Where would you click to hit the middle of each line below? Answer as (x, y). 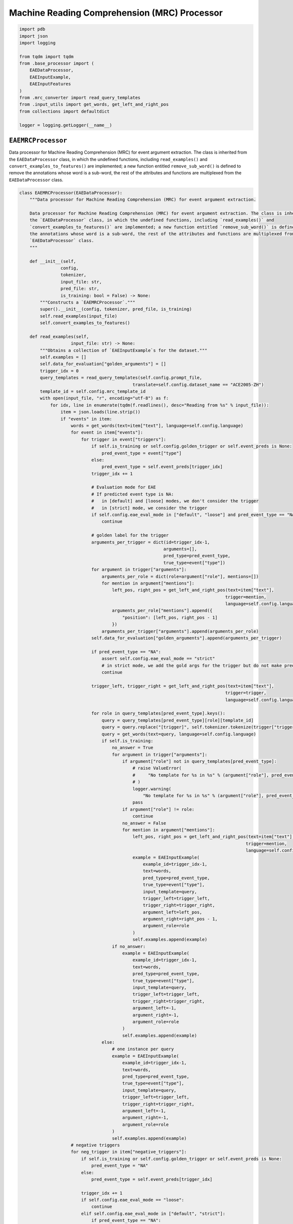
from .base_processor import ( (57, 63)
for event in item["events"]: (107, 433)
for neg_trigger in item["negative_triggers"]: (129, 1152)
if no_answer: (129, 946)
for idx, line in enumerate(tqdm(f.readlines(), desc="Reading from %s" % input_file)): (160, 405)
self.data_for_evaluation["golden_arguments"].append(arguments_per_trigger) (187, 638)
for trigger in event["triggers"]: (124, 439)
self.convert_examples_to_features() (85, 323)
